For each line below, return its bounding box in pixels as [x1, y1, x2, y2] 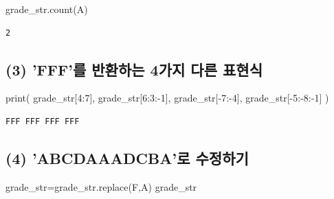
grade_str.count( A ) [5, 2, 88, 16]
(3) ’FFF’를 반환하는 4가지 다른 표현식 [5, 58, 263, 80]
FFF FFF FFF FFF [5, 116, 80, 126]
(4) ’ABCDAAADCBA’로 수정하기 [5, 147, 249, 168]
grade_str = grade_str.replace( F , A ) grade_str [5, 179, 197, 194]
